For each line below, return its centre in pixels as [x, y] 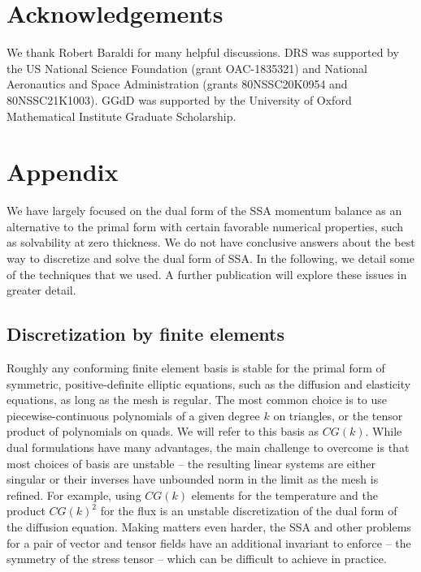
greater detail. [41, 290]
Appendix [63, 172]
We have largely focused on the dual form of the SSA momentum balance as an [204, 211]
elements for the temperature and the [285, 495]
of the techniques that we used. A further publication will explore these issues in [207, 274]
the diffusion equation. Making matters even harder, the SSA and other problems [209, 526]
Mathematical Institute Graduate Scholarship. [122, 116]
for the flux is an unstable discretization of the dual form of [249, 511]
